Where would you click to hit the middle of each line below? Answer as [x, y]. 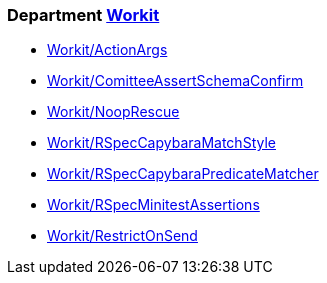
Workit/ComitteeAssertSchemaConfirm [175, 81]
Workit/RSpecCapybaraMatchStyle [161, 143]
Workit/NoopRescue [113, 112]
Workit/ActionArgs [107, 50]
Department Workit [83, 15]
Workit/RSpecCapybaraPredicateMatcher [183, 174]
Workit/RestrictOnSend [122, 236]
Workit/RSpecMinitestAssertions [153, 205]
